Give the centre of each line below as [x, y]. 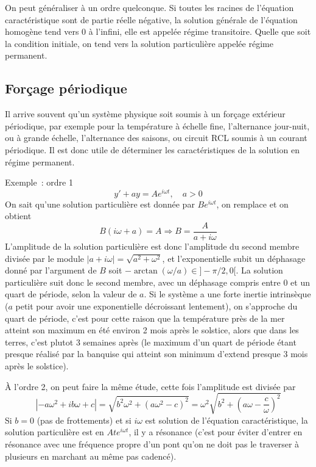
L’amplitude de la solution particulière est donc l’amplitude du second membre [152, 246]
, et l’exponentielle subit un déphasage [234, 258]
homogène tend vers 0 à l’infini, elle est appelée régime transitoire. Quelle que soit [158, 31]
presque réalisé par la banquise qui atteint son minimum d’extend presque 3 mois [156, 354]
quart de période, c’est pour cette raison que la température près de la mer [145, 318]
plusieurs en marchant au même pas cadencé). [91, 456]
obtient [18, 216]
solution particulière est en [54, 432]
